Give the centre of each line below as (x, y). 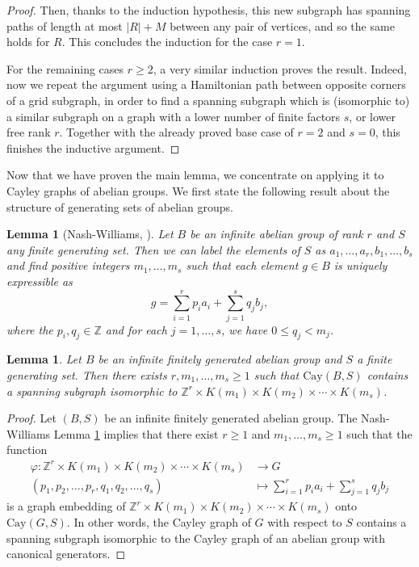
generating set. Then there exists (87, 375)
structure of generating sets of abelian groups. (120, 206)
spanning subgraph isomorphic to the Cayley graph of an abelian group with (196, 538)
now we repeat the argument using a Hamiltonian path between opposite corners (206, 84)
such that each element (242, 265)
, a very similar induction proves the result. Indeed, (280, 68)
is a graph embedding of (66, 506)
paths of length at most (65, 25)
